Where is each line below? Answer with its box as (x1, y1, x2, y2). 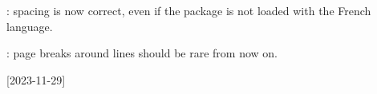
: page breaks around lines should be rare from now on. (6, 45, 278, 61)
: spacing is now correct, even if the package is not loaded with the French (6, 2, 371, 18)
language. (6, 18, 53, 34)
